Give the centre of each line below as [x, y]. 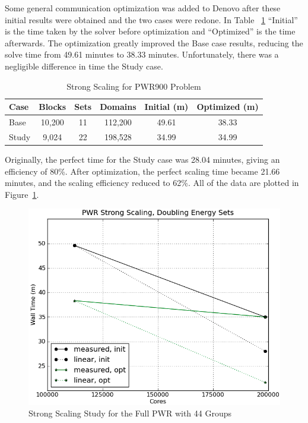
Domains [118, 107]
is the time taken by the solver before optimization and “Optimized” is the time [150, 31]
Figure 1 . [22, 194]
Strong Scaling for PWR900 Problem [134, 86]
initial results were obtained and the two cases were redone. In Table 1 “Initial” [151, 19]
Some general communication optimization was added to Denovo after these [143, 8]
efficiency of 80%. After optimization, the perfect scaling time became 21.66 [142, 171]
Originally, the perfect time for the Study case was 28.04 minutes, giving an [142, 159]
